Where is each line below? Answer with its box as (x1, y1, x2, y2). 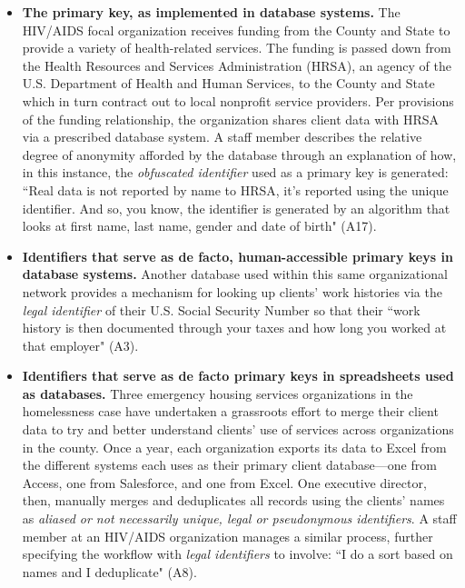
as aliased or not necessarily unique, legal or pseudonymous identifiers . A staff (22, 509, 457, 528)
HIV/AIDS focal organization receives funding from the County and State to (22, 20, 450, 39)
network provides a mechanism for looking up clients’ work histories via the (22, 282, 442, 301)
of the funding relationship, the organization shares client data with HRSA (22, 109, 440, 128)
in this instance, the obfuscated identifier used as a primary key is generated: (22, 163, 449, 182)
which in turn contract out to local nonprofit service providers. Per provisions (22, 91, 454, 110)
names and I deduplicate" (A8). (22, 562, 197, 581)
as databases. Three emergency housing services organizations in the (22, 384, 413, 403)
